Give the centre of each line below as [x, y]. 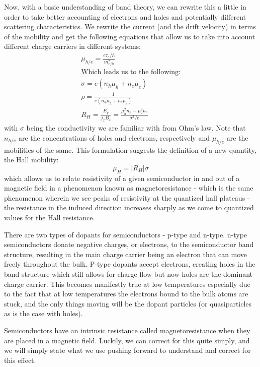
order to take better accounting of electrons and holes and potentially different [125, 16]
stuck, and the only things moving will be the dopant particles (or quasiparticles [128, 303]
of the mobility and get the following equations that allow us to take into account [130, 36]
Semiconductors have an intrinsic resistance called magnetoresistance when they [127, 330]
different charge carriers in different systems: [72, 46]
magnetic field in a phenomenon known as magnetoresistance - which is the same [129, 188]
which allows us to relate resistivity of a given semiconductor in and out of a [122, 178]
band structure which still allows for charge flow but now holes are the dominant [128, 273]
